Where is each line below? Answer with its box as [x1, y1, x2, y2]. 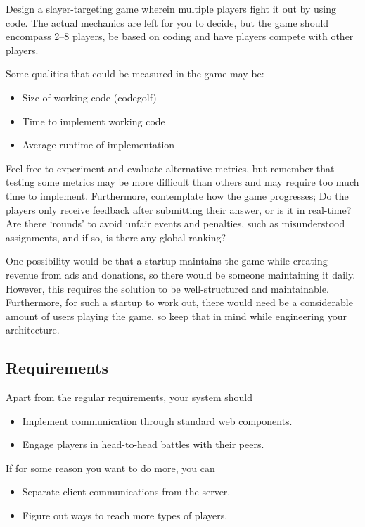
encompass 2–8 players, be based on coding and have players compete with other [6, 29, 354, 44]
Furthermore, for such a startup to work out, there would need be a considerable [6, 295, 353, 310]
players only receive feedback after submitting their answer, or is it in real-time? [6, 202, 352, 217]
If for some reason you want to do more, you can [6, 460, 215, 475]
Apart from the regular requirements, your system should [6, 390, 252, 405]
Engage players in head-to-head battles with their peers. [22, 437, 264, 452]
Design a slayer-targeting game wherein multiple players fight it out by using [6, 1, 337, 15]
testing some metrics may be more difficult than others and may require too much [6, 174, 359, 189]
